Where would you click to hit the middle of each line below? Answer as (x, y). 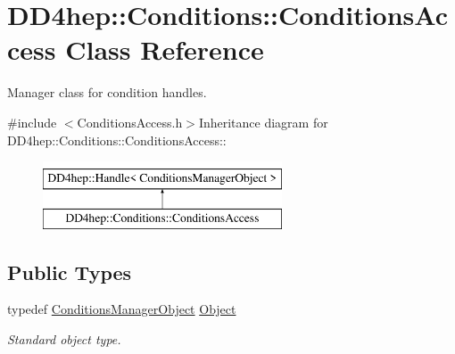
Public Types (70, 272)
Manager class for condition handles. (107, 92)
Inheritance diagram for (263, 122)
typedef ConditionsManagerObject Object (122, 309)
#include (32, 122)
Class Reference (165, 49)
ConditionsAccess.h (130, 122)
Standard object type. (64, 339)
